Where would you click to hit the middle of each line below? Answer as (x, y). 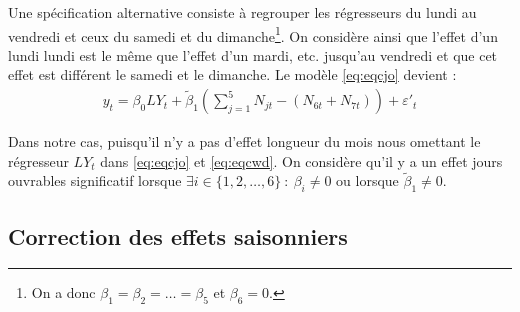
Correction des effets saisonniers (178, 235)
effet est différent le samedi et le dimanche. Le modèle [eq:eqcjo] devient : (232, 74)
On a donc (63, 292)
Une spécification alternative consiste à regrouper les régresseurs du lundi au (242, 12)
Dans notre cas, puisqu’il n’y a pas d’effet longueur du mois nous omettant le (244, 141)
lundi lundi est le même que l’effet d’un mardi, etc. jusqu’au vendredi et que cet (253, 54)
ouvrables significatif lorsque (95, 180)
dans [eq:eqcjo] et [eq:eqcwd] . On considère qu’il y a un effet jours (301, 160)
